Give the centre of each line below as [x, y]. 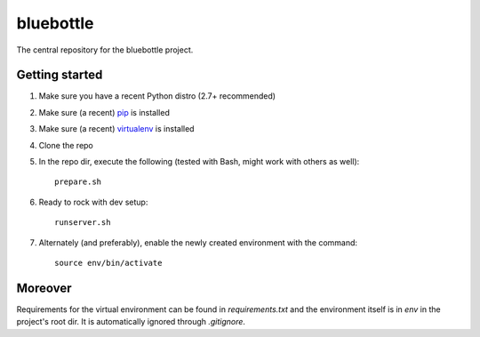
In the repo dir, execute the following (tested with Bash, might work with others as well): [199, 162]
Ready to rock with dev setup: [93, 202]
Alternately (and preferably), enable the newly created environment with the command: [198, 242]
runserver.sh [83, 223]
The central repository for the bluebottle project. [105, 50]
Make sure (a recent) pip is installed [104, 112]
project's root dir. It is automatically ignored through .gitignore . [131, 322]
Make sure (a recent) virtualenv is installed [116, 129]
